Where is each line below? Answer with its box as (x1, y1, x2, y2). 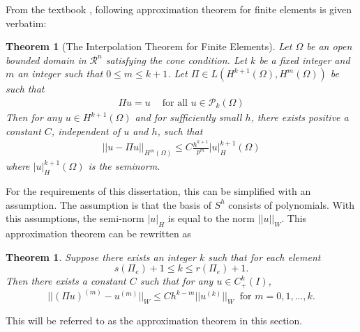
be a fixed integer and (259, 52, 350, 67)
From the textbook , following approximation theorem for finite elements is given (6, 2, 352, 16)
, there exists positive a (250, 110, 349, 124)
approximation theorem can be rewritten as (6, 226, 191, 240)
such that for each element (208, 249, 321, 264)
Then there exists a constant (6, 274, 126, 288)
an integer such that (17, 66, 103, 81)
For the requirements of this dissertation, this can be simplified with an (6, 183, 311, 198)
